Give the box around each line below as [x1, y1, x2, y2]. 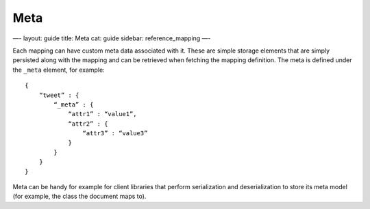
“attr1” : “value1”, [68, 110, 137, 118]
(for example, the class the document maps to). [12, 192, 147, 201]
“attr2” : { [68, 120, 108, 128]
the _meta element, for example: [12, 66, 106, 74]
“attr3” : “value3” [82, 130, 148, 137]
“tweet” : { [38, 91, 79, 99]
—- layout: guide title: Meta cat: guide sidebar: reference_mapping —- [12, 34, 211, 42]
